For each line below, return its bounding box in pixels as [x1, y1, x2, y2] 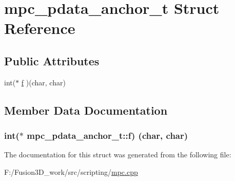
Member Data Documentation [4, 102, 168, 118]
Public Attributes [4, 52, 100, 68]
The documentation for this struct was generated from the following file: [4, 149, 231, 160]
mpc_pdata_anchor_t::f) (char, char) [27, 129, 188, 142]
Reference [4, 17, 75, 39]
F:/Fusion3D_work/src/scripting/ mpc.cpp [4, 166, 138, 177]
